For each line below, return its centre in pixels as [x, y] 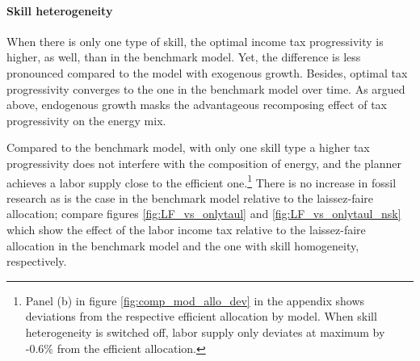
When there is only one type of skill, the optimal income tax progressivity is [195, 41]
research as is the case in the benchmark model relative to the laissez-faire [190, 197]
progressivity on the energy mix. [86, 120]
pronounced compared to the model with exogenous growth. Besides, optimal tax [207, 72]
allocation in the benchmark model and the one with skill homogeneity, [183, 245]
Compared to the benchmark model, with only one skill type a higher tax [188, 147]
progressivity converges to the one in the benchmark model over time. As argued [206, 88]
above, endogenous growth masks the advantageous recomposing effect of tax [197, 105]
